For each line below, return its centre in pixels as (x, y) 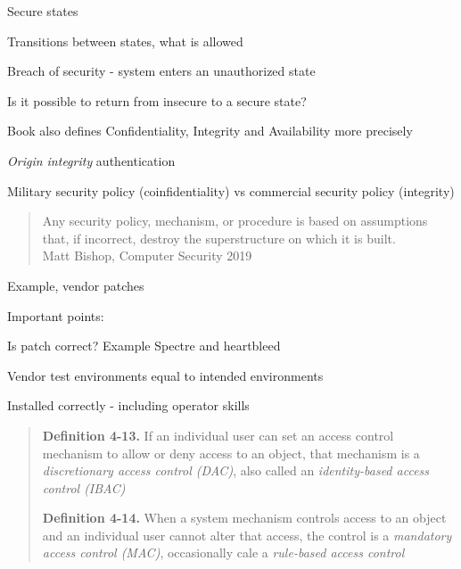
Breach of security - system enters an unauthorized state (161, 71)
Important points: (56, 315)
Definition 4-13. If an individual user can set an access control (218, 435)
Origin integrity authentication (91, 160)
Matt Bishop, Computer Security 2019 (147, 256)
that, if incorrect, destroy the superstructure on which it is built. (219, 238)
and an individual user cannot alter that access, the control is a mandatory (247, 535)
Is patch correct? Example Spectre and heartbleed (144, 346)
